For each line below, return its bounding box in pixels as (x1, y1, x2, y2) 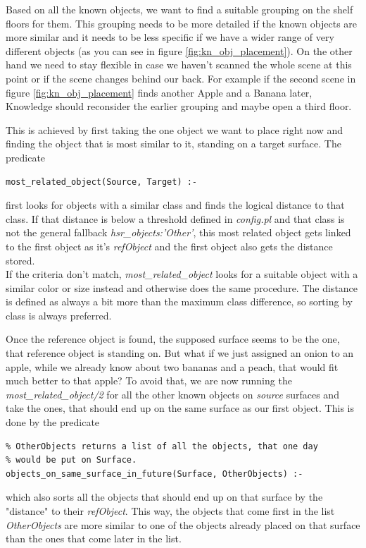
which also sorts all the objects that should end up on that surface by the (6, 489, 323, 504)
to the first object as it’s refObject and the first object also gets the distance (6, 238, 333, 253)
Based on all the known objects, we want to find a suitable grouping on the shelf (6, 2, 353, 16)
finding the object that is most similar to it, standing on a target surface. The (6, 136, 341, 151)
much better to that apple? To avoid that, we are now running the (6, 373, 292, 388)
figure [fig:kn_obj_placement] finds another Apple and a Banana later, (6, 85, 313, 99)
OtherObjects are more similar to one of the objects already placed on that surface (6, 517, 360, 532)
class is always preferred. (6, 308, 112, 322)
